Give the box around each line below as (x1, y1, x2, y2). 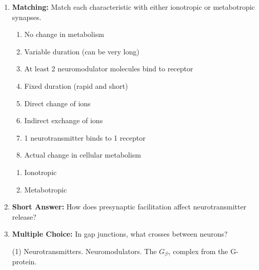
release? (12, 211, 36, 222)
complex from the (173, 245, 228, 256)
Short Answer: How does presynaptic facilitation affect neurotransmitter (12, 201, 247, 212)
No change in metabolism (24, 29, 104, 40)
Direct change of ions (24, 98, 91, 108)
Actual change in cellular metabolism (24, 149, 141, 160)
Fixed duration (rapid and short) (24, 80, 128, 91)
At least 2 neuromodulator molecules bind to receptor (24, 63, 193, 74)
